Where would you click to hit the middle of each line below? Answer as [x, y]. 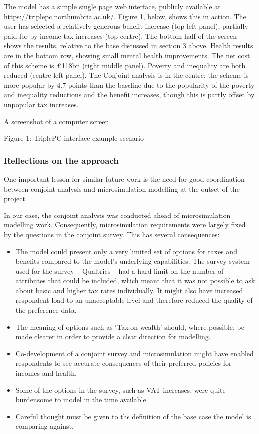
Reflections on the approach [61, 160]
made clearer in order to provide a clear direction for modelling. [113, 336]
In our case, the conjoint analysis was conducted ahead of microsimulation [117, 215]
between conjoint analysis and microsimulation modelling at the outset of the [122, 188]
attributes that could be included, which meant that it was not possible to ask [135, 281]
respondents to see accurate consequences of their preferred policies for [124, 363]
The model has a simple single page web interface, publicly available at [112, 6]
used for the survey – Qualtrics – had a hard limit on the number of [120, 271]
